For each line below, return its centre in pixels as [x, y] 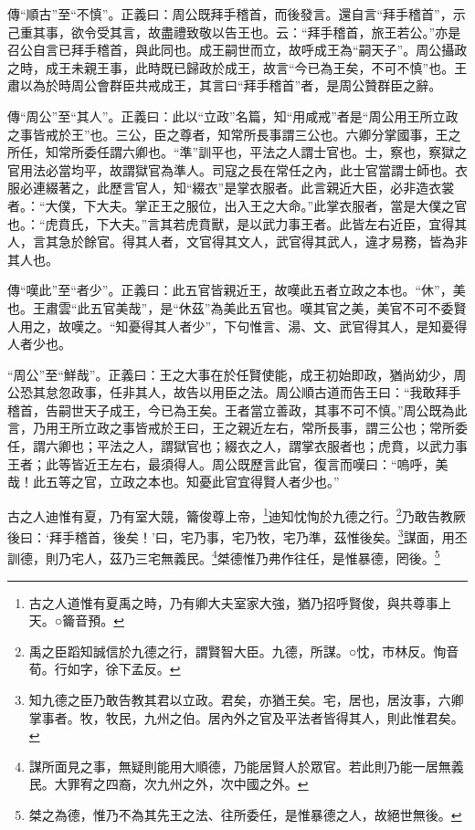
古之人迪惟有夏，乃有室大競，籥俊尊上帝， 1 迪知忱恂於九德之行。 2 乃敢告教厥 [237, 514]
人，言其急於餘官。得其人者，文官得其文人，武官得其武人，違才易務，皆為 [231, 242]
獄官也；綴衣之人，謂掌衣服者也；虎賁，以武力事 [320, 446]
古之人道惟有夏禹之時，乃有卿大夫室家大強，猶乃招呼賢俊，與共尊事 [233, 602]
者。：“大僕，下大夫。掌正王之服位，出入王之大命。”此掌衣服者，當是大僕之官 [237, 205]
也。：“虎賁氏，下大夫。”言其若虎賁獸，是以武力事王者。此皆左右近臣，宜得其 [237, 223]
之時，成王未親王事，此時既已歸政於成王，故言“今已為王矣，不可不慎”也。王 [237, 67]
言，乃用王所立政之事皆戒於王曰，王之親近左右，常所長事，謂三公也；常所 [231, 428]
